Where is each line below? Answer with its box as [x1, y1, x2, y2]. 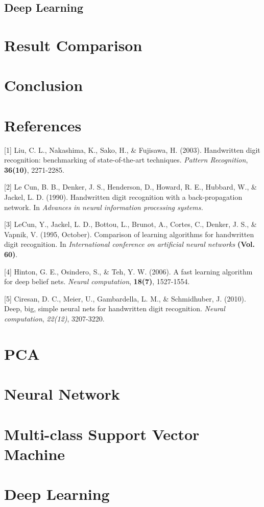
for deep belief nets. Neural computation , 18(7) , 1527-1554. [4, 276, 190, 287]
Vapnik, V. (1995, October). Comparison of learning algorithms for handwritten [4, 228, 254, 239]
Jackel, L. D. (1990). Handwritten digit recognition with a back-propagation [4, 192, 243, 202]
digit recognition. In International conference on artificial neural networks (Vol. [4, 239, 255, 249]
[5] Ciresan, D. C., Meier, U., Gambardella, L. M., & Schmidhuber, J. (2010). [4, 293, 246, 304]
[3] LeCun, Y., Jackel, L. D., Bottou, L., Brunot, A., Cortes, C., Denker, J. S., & [4, 219, 257, 229]
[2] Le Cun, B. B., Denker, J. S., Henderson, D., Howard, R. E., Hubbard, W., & [4, 181, 257, 192]
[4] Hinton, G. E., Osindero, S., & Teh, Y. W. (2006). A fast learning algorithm [4, 266, 253, 276]
